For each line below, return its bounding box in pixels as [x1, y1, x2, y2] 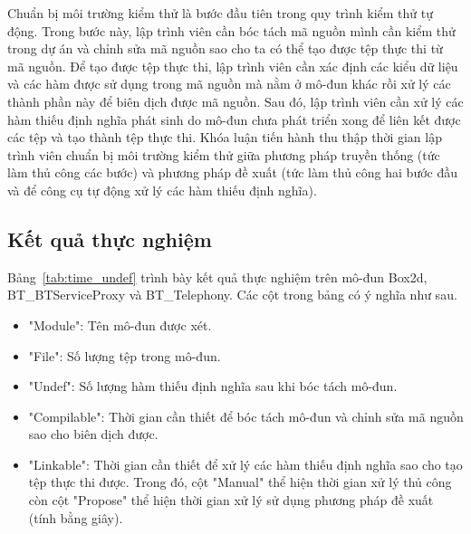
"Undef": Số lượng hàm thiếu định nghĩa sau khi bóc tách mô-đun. [28, 377, 398, 396]
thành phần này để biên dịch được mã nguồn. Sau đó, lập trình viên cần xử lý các [7, 91, 464, 110]
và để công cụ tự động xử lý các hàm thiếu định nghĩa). [7, 180, 317, 199]
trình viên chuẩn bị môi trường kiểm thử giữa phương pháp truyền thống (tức [7, 145, 440, 164]
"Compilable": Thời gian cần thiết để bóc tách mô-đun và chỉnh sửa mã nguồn [28, 406, 464, 425]
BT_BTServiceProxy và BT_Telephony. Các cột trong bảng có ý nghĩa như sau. [7, 285, 457, 304]
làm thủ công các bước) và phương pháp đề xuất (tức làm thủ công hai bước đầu [7, 163, 458, 182]
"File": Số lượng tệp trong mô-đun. [28, 346, 221, 365]
